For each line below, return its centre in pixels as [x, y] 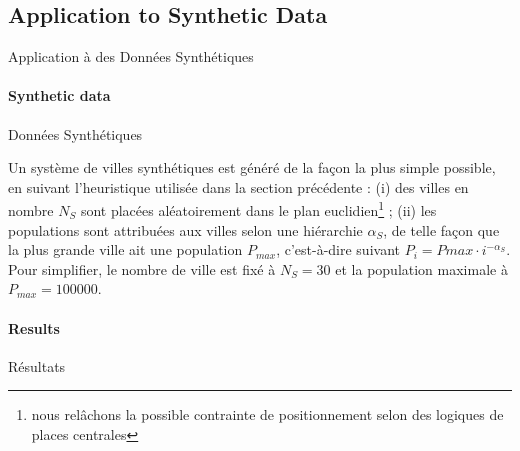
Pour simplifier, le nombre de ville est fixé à [142, 268]
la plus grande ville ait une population [125, 249]
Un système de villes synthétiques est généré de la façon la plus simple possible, [252, 167]
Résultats [37, 365]
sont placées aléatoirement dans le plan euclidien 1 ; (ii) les [258, 209]
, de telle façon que [441, 229]
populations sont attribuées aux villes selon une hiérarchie [185, 229]
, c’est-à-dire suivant [338, 249]
